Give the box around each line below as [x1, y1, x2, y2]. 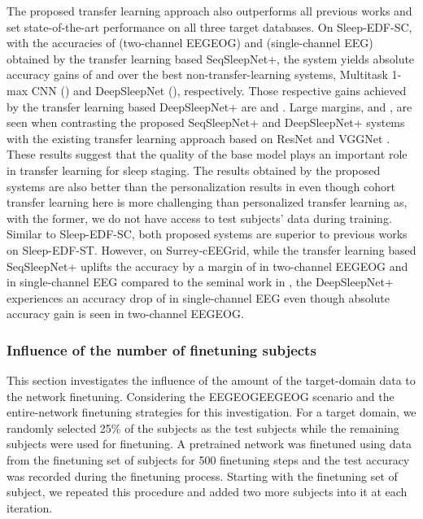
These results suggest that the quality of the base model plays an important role [7, 146, 408, 163]
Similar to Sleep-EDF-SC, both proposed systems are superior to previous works [7, 225, 408, 242]
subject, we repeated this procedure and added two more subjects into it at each [7, 483, 408, 500]
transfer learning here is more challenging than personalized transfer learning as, [7, 194, 408, 211]
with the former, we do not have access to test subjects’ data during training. [7, 209, 392, 226]
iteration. [7, 499, 53, 516]
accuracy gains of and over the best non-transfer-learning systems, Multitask [7, 66, 388, 83]
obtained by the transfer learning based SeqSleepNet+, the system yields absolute [7, 50, 415, 67]
